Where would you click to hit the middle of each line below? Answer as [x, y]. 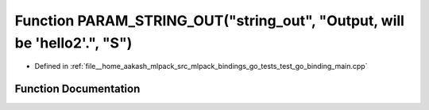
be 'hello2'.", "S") [73, 43]
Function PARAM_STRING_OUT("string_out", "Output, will [210, 21]
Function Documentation [77, 89]
